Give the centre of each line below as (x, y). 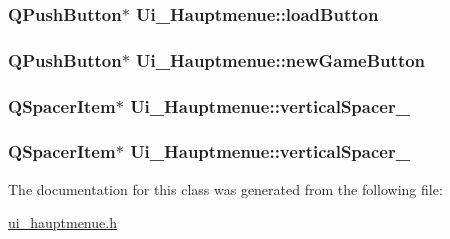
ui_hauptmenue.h (62, 222)
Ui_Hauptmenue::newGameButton (281, 59)
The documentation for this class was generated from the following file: (225, 188)
